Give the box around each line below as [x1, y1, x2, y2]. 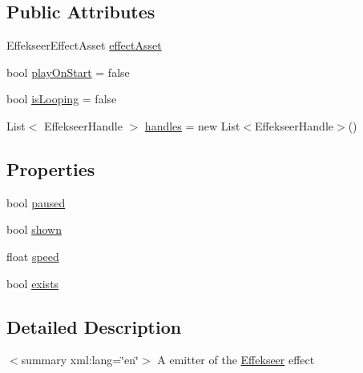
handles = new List [144, 117, 240, 134]
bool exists [6, 275, 59, 291]
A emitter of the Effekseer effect [157, 351, 315, 368]
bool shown [6, 221, 62, 238]
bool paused [6, 194, 66, 211]
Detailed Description [6, 314, 182, 339]
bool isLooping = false [6, 90, 117, 107]
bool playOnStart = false [6, 63, 130, 80]
